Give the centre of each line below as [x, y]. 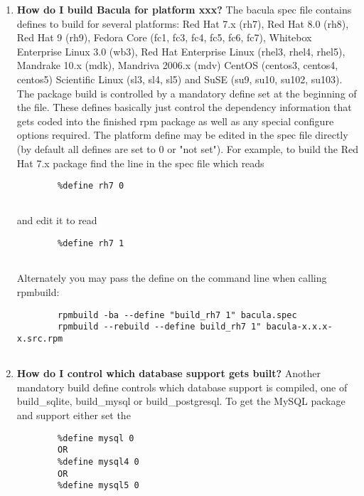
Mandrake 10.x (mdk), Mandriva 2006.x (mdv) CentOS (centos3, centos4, [177, 65]
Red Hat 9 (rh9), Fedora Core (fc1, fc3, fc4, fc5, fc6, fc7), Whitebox [164, 37]
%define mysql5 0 [98, 486]
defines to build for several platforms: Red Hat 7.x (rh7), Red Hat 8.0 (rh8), [183, 23]
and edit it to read [57, 220]
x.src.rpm [40, 338]
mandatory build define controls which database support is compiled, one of [182, 387]
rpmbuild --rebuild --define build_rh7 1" [160, 327]
